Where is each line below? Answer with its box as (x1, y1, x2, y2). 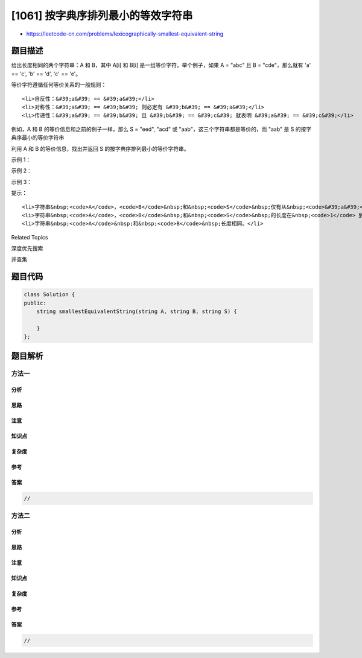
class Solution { (24, 291, 75, 298)
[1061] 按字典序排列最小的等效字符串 (11, 9, 193, 22)
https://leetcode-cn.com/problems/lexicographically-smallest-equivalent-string (26, 30, 224, 37)
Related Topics (11, 233, 48, 241)
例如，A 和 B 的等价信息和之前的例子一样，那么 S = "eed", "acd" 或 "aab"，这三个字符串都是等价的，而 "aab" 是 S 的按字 (11, 125, 312, 133)
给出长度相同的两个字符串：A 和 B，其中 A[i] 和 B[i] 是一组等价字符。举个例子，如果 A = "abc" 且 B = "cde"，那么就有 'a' (11, 62, 311, 69)
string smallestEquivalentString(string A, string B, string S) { (36, 308, 238, 315)
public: (24, 299, 46, 306)
